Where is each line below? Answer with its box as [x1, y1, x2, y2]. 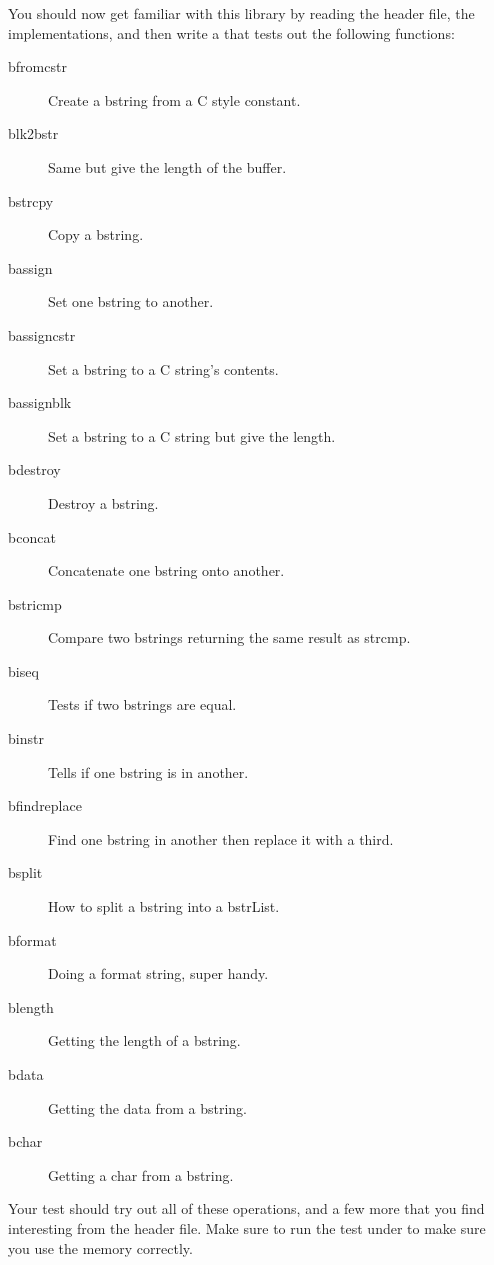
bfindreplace [8, 795, 82, 816]
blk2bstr [8, 123, 59, 144]
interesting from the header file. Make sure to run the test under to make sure [8, 1217, 486, 1238]
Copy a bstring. [48, 224, 144, 245]
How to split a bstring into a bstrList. [48, 896, 280, 917]
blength [8, 996, 54, 1017]
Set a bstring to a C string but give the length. [48, 425, 336, 446]
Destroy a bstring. [48, 492, 159, 513]
